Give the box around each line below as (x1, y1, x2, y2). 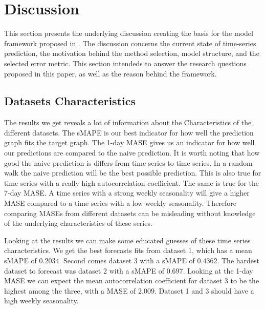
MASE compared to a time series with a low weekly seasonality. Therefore (4, 198, 237, 208)
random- (228, 157, 255, 168)
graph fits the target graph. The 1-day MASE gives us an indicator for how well (4, 137, 255, 148)
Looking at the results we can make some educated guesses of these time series (4, 235, 251, 245)
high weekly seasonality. (4, 295, 79, 306)
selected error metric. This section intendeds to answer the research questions (4, 57, 247, 68)
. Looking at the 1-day (183, 265, 253, 276)
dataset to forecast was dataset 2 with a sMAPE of (4, 265, 165, 276)
